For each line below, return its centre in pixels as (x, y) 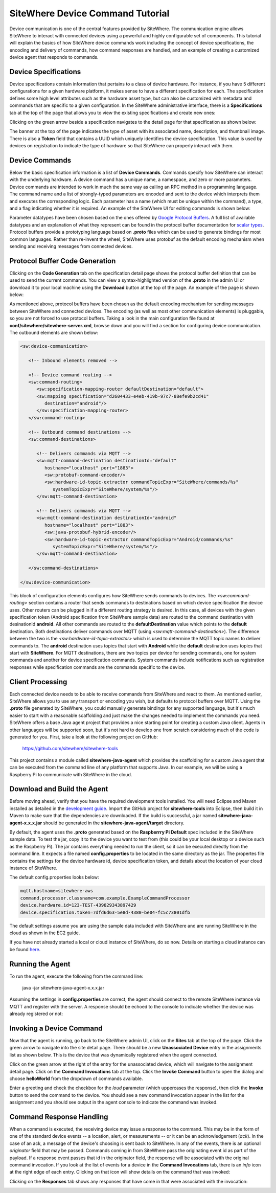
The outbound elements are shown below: (54, 332)
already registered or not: (36, 1014)
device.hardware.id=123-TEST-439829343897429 (78, 905)
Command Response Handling (59, 1117)
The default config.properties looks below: (54, 877)
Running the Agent (40, 964)
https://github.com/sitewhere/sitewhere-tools (70, 749)
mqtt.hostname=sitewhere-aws (57, 891)
